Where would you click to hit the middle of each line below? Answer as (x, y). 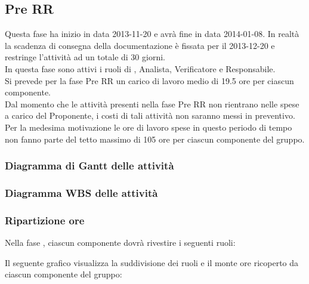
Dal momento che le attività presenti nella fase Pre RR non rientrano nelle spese (152, 104)
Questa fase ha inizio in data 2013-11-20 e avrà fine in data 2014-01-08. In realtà (152, 34)
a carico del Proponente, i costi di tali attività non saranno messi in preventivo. (150, 115)
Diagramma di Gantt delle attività (89, 166)
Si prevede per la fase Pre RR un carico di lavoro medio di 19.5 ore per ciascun (149, 80)
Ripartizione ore (45, 220)
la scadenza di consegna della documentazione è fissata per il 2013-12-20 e (140, 45)
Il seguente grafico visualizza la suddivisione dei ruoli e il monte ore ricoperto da (152, 262)
